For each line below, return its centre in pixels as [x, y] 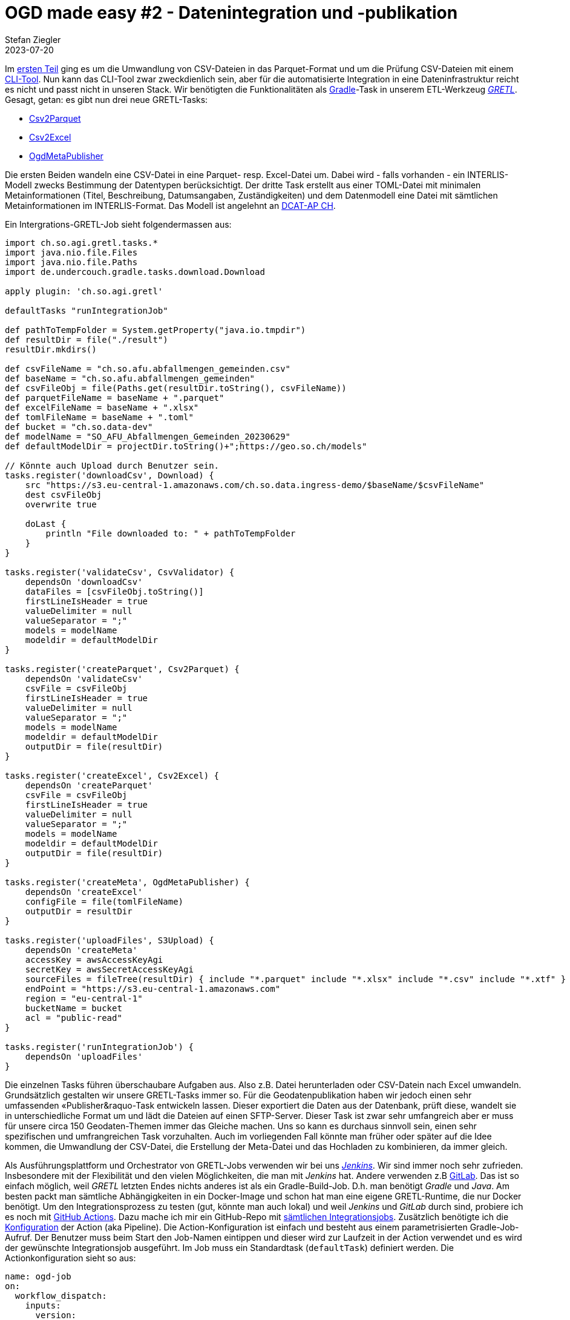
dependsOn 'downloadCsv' [84, 582]
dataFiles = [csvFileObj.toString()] [114, 591]
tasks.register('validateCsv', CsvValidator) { [120, 572]
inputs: [43, 1305]
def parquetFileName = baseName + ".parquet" [115, 398]
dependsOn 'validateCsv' [84, 678]
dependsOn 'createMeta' [81, 950]
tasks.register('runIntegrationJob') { [99, 1047]
